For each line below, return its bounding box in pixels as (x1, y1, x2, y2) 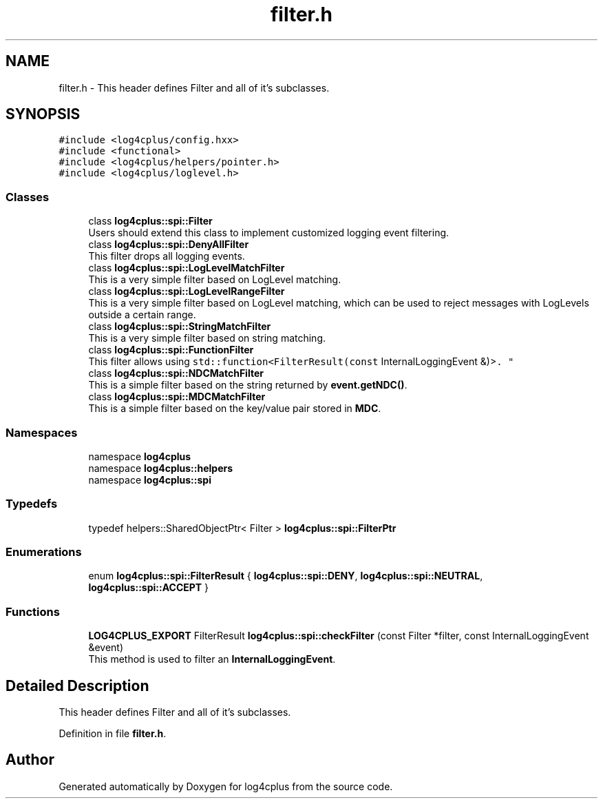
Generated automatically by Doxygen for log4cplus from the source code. (59, 780, 393, 792)
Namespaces (6, 425, 78, 440)
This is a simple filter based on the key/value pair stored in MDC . (88, 402, 381, 415)
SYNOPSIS (6, 105, 81, 123)
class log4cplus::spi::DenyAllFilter (88, 238, 249, 251)
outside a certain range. (88, 309, 196, 321)
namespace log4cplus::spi (88, 473, 211, 486)
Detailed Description (6, 677, 149, 694)
